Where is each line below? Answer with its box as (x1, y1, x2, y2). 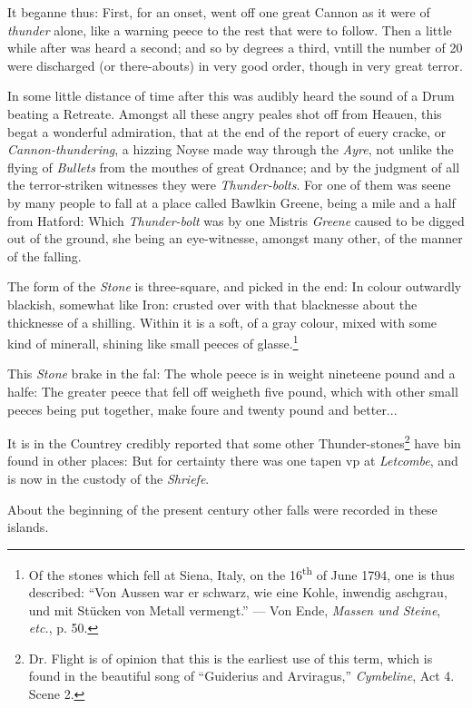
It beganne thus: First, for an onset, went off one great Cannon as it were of (7, 3, 430, 21)
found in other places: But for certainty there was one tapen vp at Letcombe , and (7, 451, 458, 470)
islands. (7, 517, 49, 536)
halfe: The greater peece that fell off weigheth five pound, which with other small (7, 381, 458, 400)
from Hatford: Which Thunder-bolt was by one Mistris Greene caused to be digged (7, 211, 465, 230)
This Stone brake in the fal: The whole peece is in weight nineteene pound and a (7, 364, 456, 383)
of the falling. (7, 246, 82, 265)
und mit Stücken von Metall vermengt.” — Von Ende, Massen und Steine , (28, 600, 441, 619)
